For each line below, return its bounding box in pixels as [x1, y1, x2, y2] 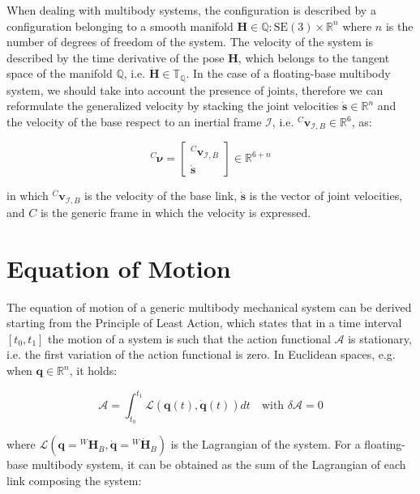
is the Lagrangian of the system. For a [170, 436, 361, 453]
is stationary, [348, 330, 412, 347]
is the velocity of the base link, [84, 187, 238, 204]
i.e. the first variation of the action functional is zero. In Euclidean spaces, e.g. [6, 346, 396, 363]
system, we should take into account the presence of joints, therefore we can [6, 81, 384, 98]
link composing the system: [6, 471, 142, 488]
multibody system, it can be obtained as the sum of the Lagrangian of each [32, 456, 406, 473]
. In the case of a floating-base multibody [186, 65, 391, 82]
